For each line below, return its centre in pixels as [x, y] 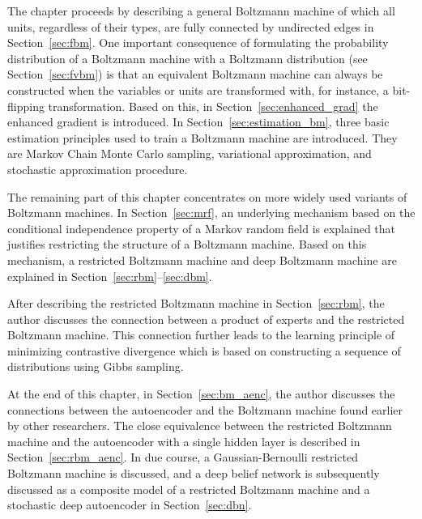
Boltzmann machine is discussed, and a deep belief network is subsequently [194, 473]
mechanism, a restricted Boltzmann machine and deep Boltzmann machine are [202, 259]
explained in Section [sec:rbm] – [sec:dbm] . [110, 276]
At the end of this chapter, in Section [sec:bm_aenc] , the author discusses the [201, 394]
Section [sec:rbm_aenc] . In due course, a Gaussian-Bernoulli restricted [183, 457]
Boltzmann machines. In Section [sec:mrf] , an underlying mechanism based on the [211, 213]
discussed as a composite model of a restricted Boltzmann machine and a [189, 489]
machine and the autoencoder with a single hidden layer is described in [184, 441]
